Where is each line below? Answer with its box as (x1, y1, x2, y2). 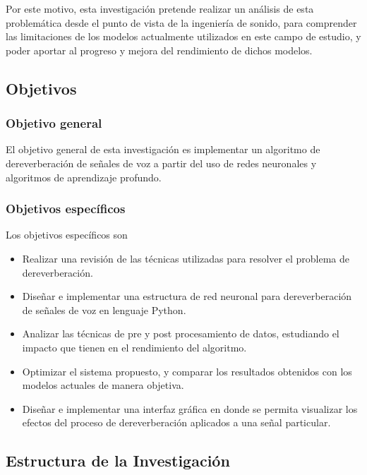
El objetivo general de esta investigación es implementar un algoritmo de (6, 142, 320, 157)
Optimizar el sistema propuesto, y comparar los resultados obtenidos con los (22, 363, 352, 378)
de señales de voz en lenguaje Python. (22, 302, 186, 317)
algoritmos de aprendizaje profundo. (6, 169, 162, 184)
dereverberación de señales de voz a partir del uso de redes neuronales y (6, 155, 317, 170)
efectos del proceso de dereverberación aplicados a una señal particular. (22, 415, 331, 430)
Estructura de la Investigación (6, 450, 230, 471)
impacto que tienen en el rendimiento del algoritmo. (22, 339, 247, 354)
